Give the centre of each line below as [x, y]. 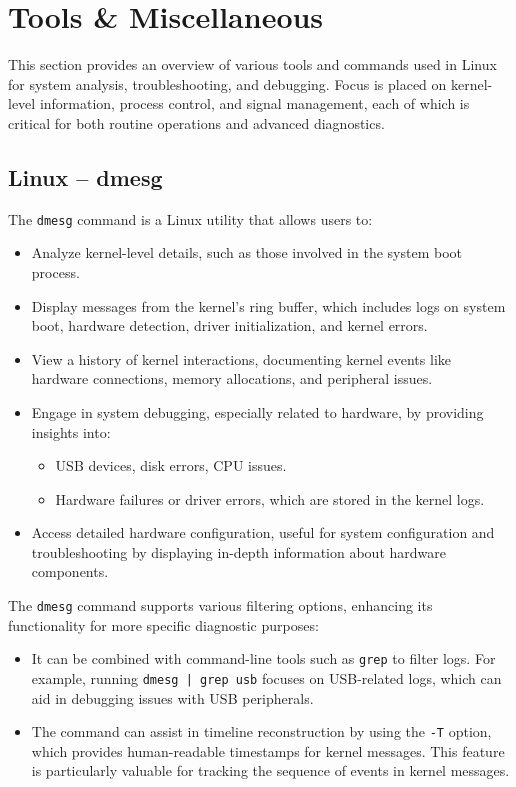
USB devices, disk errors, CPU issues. [171, 465]
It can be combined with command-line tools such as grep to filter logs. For [263, 658]
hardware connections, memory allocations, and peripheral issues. [232, 378]
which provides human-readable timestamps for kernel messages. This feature [268, 750]
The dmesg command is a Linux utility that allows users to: [190, 218]
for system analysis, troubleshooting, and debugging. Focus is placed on [227, 83]
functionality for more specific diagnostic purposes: [163, 624]
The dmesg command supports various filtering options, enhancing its [220, 605]
